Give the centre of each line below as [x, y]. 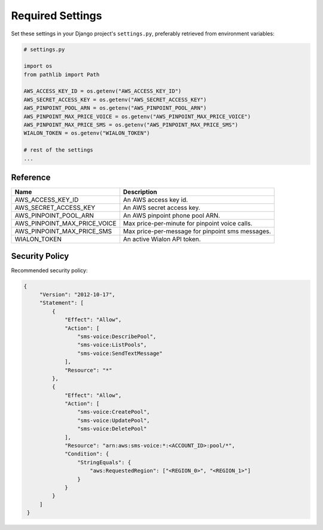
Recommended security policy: [49, 270]
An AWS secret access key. [161, 208]
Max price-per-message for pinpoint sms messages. [197, 231]
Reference [31, 178]
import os [38, 66]
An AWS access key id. [156, 200]
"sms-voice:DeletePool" [112, 429]
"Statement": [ [61, 303]
